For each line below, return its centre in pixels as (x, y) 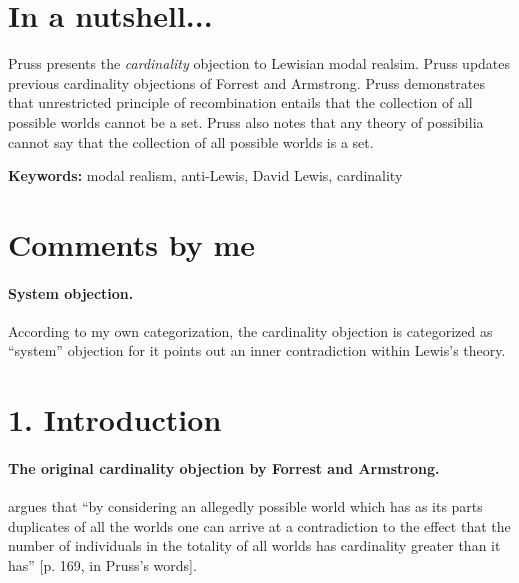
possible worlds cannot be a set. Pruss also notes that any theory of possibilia (246, 121)
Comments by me (132, 243)
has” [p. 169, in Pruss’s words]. (102, 565)
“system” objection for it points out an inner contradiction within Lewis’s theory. (257, 350)
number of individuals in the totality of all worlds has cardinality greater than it (254, 545)
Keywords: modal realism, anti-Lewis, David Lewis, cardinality (205, 175)
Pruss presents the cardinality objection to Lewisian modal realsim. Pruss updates (259, 63)
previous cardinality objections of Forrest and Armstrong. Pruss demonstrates (246, 82)
